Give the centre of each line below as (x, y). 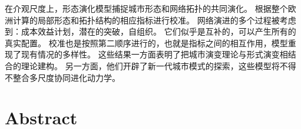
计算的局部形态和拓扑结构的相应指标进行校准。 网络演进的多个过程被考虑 (154, 20)
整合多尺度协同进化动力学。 (66, 77)
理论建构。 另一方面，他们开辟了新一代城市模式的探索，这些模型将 (150, 65)
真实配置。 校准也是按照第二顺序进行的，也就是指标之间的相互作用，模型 (146, 43)
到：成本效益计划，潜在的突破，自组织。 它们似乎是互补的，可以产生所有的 (150, 31)
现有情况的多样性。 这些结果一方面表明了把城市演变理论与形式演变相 (154, 54)
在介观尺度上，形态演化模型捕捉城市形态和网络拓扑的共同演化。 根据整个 (146, 8)
